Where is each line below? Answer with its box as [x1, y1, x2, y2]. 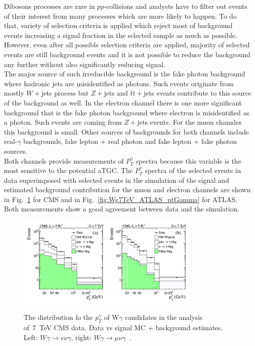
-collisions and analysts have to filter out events [104, 1, 248, 11]
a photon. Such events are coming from [4, 117, 122, 127]
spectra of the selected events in [145, 165, 241, 175]
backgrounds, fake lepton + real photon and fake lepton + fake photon [23, 136, 237, 146]
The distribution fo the [24, 312, 93, 322]
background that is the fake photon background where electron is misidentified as [4, 107, 250, 117]
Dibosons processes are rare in [4, 1, 95, 11]
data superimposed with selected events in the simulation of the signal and [4, 174, 229, 185]
